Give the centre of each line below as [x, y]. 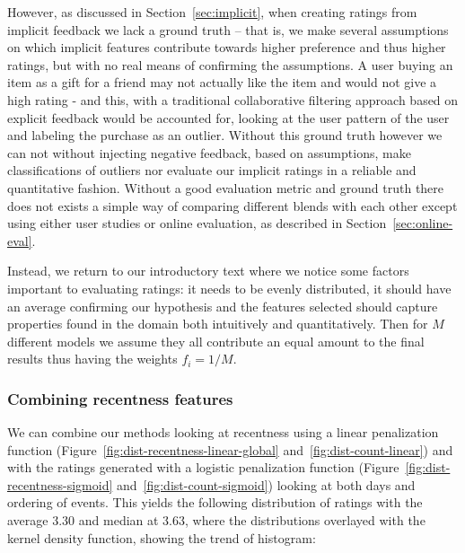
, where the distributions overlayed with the [305, 520]
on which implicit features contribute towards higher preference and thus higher [227, 47]
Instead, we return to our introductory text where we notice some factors [208, 271]
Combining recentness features [120, 398]
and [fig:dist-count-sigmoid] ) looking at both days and [266, 484]
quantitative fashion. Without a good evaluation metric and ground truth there [226, 187]
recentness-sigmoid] [60, 484]
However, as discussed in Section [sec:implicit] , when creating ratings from [212, 12]
